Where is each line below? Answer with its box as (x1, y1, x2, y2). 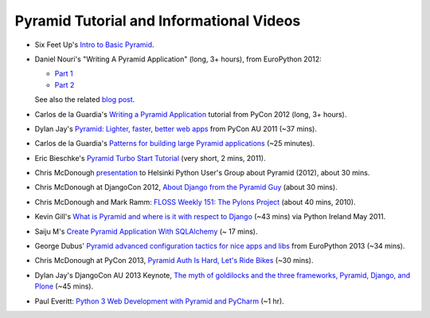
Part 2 (54, 80, 75, 89)
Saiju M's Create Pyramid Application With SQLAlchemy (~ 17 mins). (34, 226, 258, 236)
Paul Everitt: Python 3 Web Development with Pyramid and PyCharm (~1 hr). (34, 296, 284, 306)
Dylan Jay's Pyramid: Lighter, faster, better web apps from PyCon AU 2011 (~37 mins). (34, 124, 318, 133)
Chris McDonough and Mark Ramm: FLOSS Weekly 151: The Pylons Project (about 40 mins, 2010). (34, 197, 356, 206)
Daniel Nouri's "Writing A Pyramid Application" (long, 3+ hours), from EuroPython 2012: (34, 54, 322, 64)
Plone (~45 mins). (34, 281, 94, 291)
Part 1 (54, 69, 73, 79)
